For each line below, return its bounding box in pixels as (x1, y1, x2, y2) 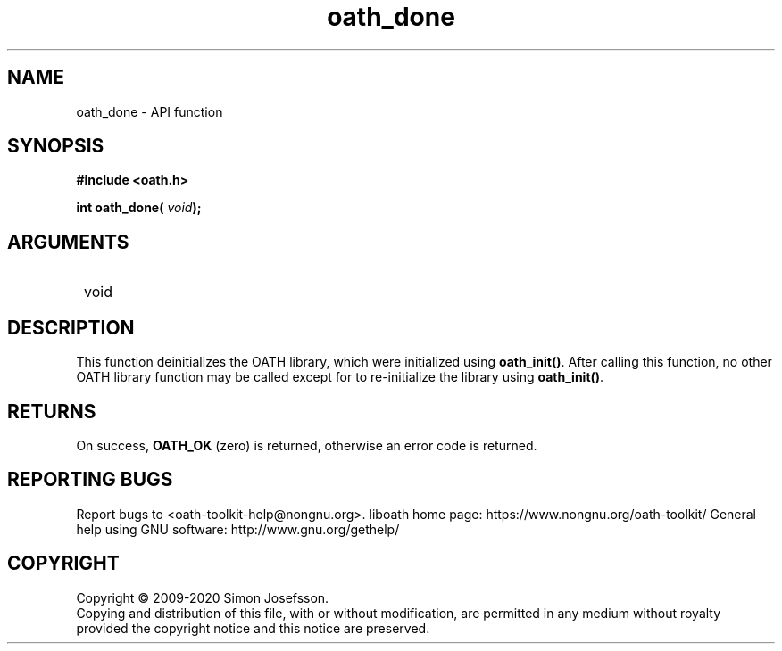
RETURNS (7, 400, 96, 423)
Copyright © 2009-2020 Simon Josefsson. (76, 589, 329, 606)
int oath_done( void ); (76, 200, 202, 216)
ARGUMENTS (7, 230, 129, 253)
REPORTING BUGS (7, 468, 173, 491)
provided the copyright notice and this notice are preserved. (76, 620, 430, 636)
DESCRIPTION (7, 316, 135, 339)
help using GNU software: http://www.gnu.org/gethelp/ (76, 521, 400, 537)
